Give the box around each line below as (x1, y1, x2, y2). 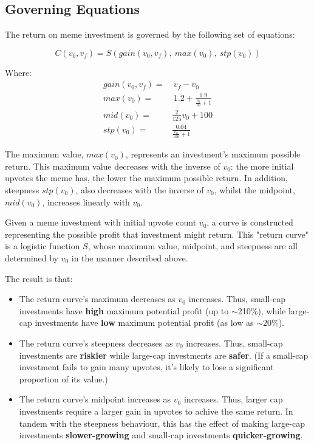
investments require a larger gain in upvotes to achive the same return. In (19, 404, 293, 417)
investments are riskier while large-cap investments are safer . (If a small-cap (19, 348, 309, 361)
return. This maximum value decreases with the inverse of (5, 159, 220, 172)
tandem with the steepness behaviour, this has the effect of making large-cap (19, 416, 305, 429)
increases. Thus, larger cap (183, 393, 283, 405)
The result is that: (5, 272, 73, 285)
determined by (5, 251, 58, 264)
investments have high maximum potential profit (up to (19, 304, 229, 317)
